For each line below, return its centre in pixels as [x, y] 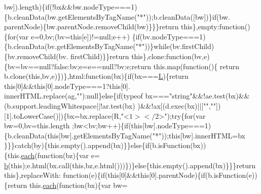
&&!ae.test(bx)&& [221, 96]
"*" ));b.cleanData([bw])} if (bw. [183, 16]
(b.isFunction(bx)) [178, 145]
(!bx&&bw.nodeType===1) [93, 7]
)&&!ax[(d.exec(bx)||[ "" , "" [177, 105]
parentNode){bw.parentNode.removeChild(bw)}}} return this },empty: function [124, 27]
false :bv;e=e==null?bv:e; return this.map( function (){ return [147, 66]
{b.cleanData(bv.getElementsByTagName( [70, 46]
